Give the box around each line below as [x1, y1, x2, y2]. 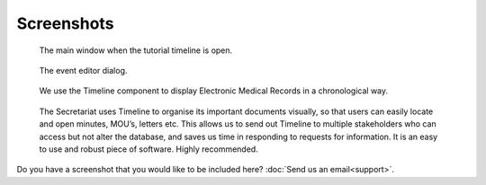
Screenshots [16, 13, 114, 33]
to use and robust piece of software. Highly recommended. [39, 144, 258, 154]
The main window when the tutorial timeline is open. [39, 45, 233, 56]
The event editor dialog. [39, 65, 128, 75]
